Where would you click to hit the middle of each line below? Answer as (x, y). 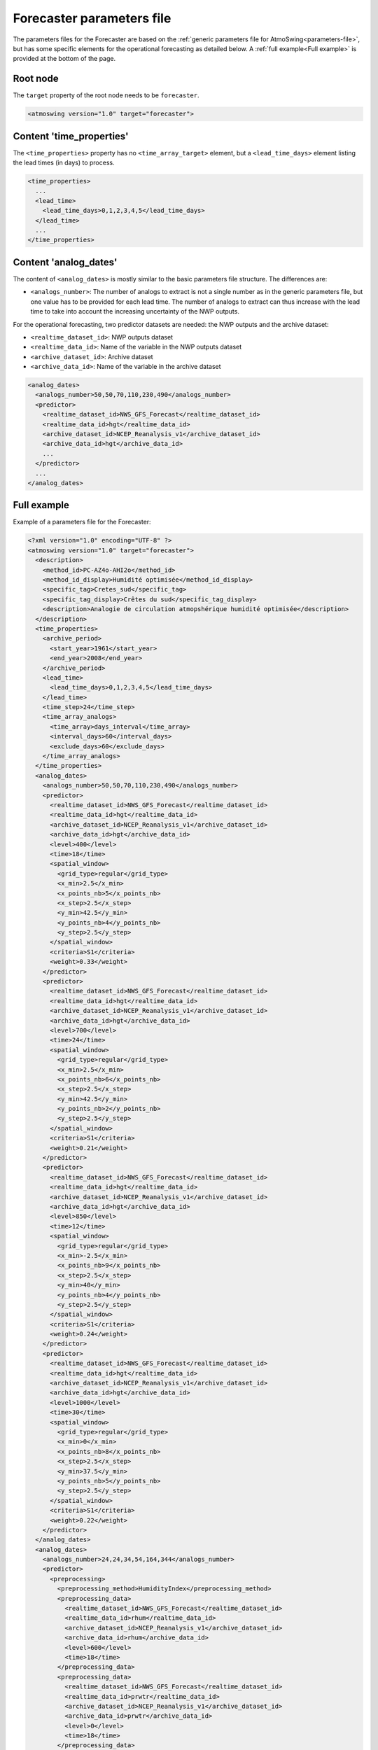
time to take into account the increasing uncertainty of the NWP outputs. (135, 311)
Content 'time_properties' (71, 136)
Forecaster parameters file (92, 18)
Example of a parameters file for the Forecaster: (82, 522)
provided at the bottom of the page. (64, 59)
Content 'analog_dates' (65, 262)
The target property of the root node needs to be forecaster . (106, 95)
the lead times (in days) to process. (64, 163)
